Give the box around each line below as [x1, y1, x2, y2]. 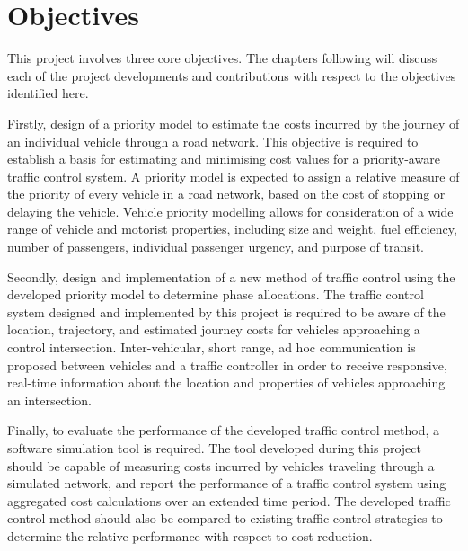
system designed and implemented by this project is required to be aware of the [7, 302, 446, 321]
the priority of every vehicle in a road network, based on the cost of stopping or [7, 184, 446, 203]
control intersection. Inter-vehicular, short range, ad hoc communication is [7, 338, 416, 357]
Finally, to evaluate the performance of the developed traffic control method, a [7, 421, 440, 440]
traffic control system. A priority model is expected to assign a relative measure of [7, 166, 460, 185]
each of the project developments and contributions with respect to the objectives [7, 66, 456, 84]
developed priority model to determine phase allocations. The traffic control [7, 285, 424, 304]
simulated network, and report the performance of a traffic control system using [7, 474, 446, 493]
